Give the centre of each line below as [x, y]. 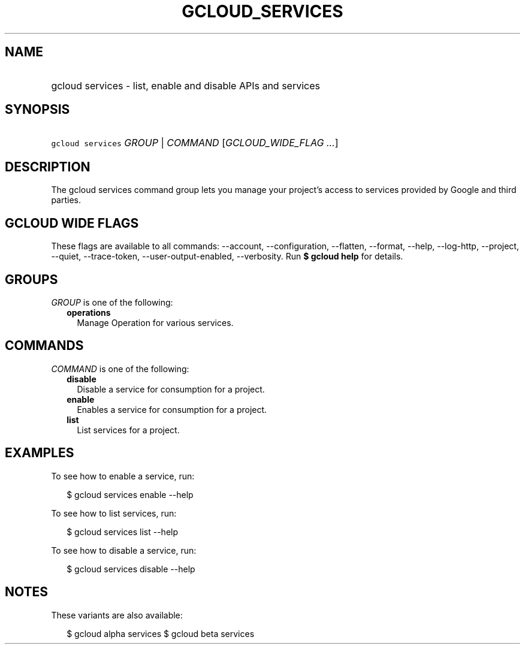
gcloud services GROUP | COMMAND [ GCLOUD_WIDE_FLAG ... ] [195, 143]
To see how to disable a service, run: [124, 550]
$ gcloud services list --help [123, 532]
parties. [66, 200]
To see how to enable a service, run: [123, 476]
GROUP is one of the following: [112, 302]
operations [89, 312]
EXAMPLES [40, 453]
